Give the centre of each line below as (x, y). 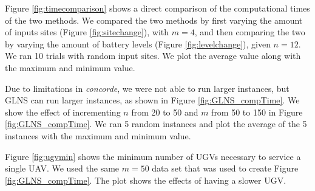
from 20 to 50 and (165, 112)
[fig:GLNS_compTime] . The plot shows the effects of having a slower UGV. (146, 180)
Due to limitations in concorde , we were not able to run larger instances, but (147, 88)
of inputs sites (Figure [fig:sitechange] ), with (87, 32)
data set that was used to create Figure (225, 168)
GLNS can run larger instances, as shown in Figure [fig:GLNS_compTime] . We (152, 100)
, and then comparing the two (250, 32)
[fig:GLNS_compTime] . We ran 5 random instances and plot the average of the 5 (156, 124)
